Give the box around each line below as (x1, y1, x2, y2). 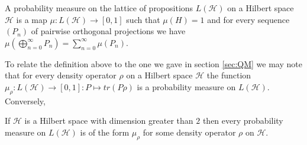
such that (126, 13, 160, 25)
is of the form (80, 126, 130, 138)
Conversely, (5, 94, 46, 107)
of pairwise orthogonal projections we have (31, 25, 186, 37)
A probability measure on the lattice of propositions (5, 2, 193, 14)
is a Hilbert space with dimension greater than (24, 114, 193, 127)
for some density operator (143, 126, 236, 138)
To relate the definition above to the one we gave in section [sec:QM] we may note (5, 57, 302, 70)
